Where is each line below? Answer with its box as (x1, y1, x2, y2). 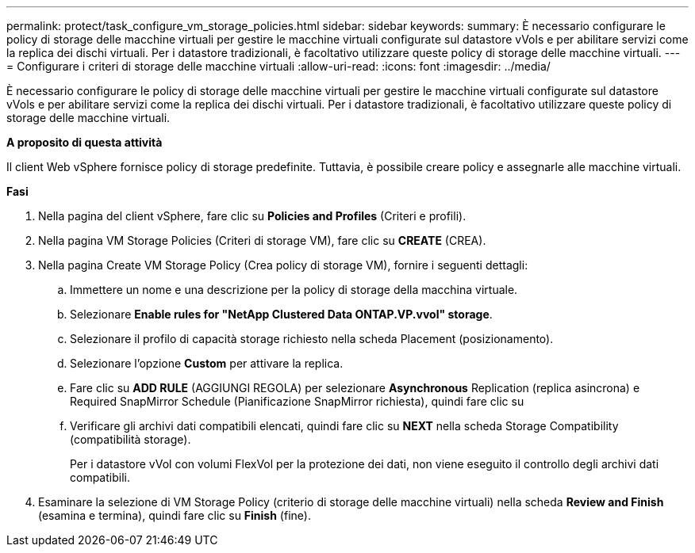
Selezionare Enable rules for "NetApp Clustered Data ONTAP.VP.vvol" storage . (70, 307, 493, 321)
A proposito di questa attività (6, 135, 163, 149)
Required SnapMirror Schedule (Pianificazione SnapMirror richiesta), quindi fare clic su (70, 395, 524, 408)
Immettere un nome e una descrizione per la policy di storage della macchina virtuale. (70, 283, 518, 296)
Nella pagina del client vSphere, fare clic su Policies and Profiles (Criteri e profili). (38, 209, 467, 223)
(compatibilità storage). (70, 433, 191, 446)
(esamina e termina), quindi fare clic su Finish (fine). (38, 509, 311, 522)
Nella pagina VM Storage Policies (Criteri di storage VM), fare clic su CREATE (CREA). (38, 234, 486, 247)
